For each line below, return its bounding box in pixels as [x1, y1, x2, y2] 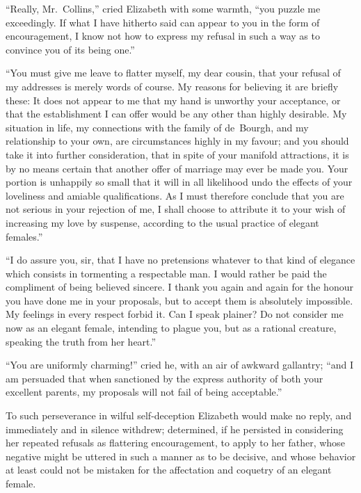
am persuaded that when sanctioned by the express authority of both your [6, 371, 323, 385]
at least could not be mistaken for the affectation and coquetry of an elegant [6, 462, 332, 477]
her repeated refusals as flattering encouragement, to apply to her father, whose [6, 435, 345, 450]
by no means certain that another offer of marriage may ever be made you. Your [6, 161, 348, 175]
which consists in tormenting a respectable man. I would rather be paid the [6, 266, 327, 280]
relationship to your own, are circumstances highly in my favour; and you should [6, 134, 349, 148]
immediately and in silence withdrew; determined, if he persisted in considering [6, 421, 344, 436]
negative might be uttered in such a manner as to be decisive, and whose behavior [6, 448, 356, 463]
